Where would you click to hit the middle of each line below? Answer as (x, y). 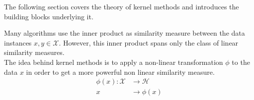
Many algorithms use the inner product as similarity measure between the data (125, 33)
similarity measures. (34, 52)
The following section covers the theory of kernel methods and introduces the (122, 6)
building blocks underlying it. (49, 16)
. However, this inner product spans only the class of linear (149, 42)
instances (18, 42)
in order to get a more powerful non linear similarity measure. (120, 72)
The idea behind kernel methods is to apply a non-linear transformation (114, 62)
